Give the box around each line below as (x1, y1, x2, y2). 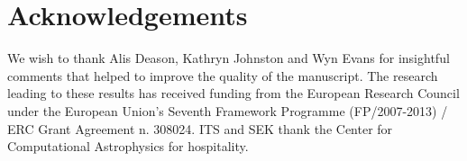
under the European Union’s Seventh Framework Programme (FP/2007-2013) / (7, 101, 448, 120)
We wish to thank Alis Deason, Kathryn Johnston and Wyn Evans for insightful (7, 49, 450, 67)
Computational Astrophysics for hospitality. (7, 137, 249, 156)
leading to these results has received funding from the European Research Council (7, 84, 460, 103)
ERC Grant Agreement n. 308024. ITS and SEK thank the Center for (7, 119, 393, 138)
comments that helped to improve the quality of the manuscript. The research (7, 66, 438, 85)
